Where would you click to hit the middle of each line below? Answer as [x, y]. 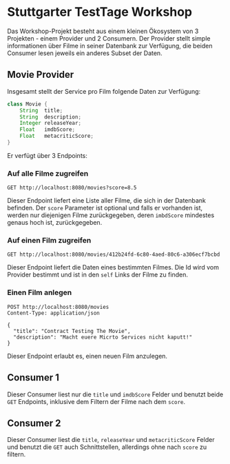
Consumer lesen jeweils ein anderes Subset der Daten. [85, 53]
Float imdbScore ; [48, 130]
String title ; [41, 110]
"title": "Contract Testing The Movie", [72, 331]
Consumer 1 [33, 377]
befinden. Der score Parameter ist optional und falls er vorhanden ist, [105, 208]
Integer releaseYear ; [50, 123]
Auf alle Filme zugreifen [48, 173]
